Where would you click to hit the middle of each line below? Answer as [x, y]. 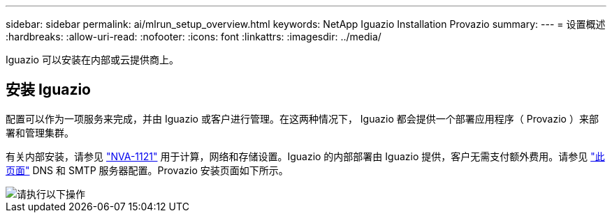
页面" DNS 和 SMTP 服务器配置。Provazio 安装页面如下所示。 [147, 170]
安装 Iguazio [49, 90]
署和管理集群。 [40, 132]
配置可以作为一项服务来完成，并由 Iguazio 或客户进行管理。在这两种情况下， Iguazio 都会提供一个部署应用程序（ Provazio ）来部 [302, 118]
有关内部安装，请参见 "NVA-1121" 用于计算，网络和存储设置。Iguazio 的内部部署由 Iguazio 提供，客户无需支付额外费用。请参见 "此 [305, 156]
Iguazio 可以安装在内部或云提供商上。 [92, 60]
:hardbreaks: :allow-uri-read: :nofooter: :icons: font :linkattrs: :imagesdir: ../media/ [194, 37]
